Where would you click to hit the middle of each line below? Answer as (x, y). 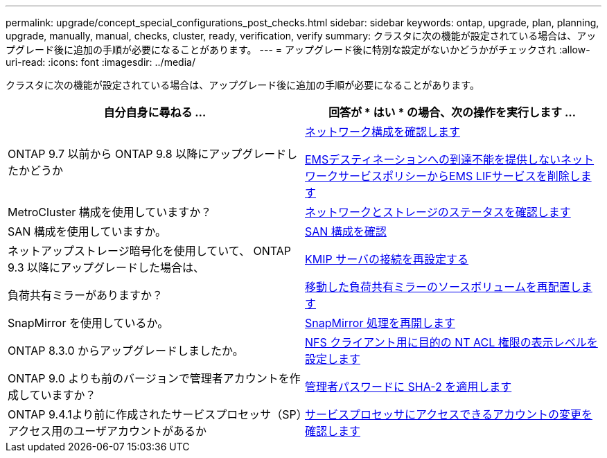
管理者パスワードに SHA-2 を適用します (408, 387)
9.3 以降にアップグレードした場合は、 (106, 267)
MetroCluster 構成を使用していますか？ (110, 212)
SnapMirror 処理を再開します (380, 323)
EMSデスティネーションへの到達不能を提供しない (433, 159)
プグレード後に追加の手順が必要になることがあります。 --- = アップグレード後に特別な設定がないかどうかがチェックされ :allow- (298, 50)
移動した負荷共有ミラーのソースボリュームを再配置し (443, 287)
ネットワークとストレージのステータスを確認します (438, 212)
